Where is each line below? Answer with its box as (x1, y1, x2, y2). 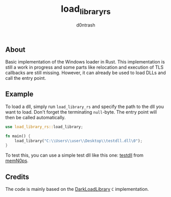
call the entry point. (5, 75, 46, 81)
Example (5, 90, 34, 99)
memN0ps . (5, 158, 29, 164)
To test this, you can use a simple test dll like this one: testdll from (5, 152, 144, 159)
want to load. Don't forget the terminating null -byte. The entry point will (5, 108, 157, 115)
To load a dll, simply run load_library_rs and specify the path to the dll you (5, 103, 164, 110)
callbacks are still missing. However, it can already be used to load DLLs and (5, 70, 166, 76)
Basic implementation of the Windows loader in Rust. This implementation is (5, 58, 165, 64)
